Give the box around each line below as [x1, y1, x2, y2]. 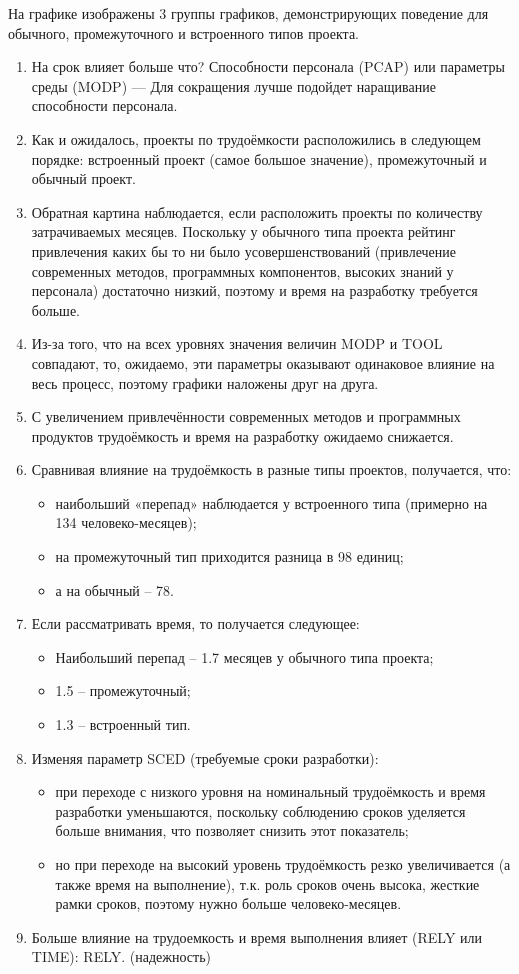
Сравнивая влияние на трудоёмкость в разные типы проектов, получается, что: [31, 459, 512, 480]
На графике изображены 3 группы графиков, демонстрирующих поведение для [8, 3, 489, 23]
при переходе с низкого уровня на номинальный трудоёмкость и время [55, 781, 486, 802]
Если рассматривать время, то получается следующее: [31, 613, 360, 634]
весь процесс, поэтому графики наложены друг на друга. [31, 372, 379, 393]
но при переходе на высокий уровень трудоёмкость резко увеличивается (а [55, 854, 511, 874]
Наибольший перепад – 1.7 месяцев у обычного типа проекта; [55, 646, 434, 667]
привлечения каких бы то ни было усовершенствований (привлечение [31, 240, 456, 261]
